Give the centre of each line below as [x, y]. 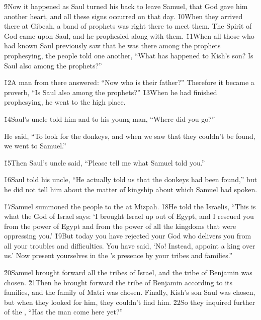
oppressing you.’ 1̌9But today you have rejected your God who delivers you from [128, 236]
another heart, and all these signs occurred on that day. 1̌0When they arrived [123, 16]
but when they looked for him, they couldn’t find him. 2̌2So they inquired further [130, 302]
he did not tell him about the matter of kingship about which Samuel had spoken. [131, 189]
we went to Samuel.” [35, 146]
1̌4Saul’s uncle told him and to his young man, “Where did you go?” [110, 118]
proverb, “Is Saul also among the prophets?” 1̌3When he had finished [111, 92]
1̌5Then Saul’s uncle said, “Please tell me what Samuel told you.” [105, 162]
